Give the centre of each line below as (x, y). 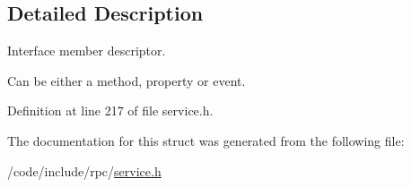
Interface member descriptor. (87, 51)
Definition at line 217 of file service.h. (110, 110)
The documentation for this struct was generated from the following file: (206, 140)
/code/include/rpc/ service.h (84, 170)
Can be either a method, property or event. (127, 80)
